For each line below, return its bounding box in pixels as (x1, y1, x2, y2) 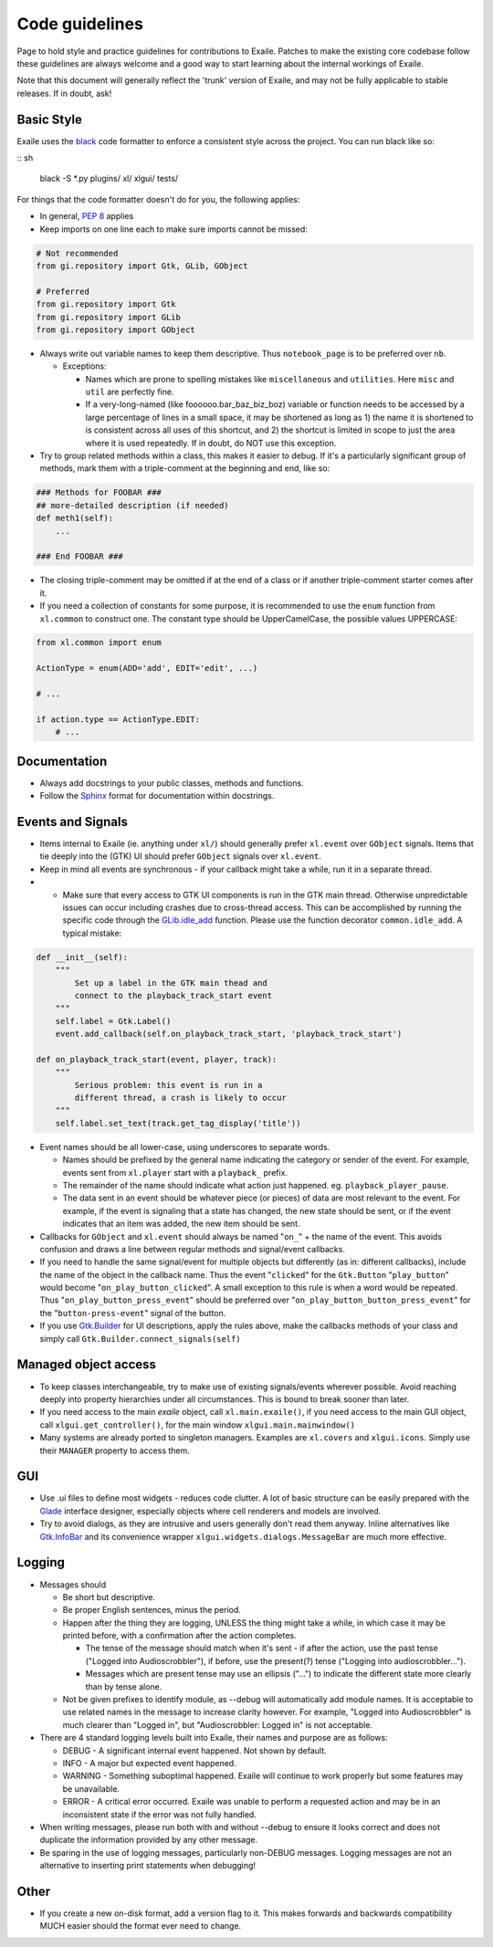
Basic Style (16, 111, 82, 127)
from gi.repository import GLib (36, 311, 182, 322)
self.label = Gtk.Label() (55, 1016, 172, 1026)
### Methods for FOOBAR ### (36, 487, 162, 497)
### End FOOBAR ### (36, 551, 123, 561)
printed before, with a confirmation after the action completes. (62, 1630, 297, 1641)
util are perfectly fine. (85, 386, 174, 397)
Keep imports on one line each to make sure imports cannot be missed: (39, 224, 308, 235)
